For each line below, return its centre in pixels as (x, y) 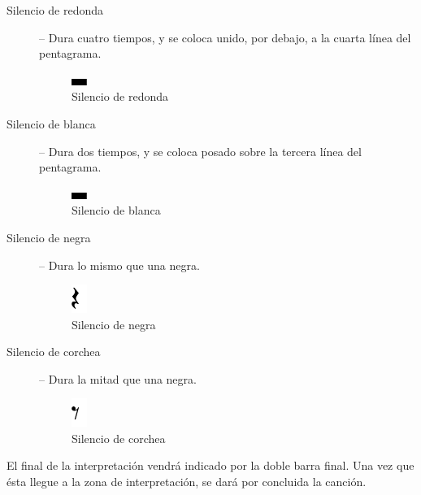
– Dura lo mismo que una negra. (119, 265)
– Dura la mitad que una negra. (118, 378)
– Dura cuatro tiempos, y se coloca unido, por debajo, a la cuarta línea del (225, 37)
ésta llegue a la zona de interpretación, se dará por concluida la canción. (187, 481)
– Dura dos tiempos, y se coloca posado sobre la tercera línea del (200, 151)
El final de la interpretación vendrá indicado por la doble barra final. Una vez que (210, 465)
